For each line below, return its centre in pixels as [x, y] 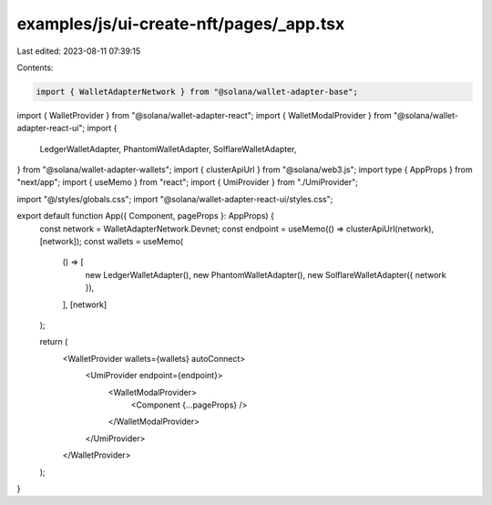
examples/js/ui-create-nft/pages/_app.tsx [181, 24]
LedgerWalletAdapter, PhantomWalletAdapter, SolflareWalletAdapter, [168, 149]
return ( [54, 342]
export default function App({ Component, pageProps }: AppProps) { [146, 216]
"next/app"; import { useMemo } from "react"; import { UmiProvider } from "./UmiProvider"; [188, 182]
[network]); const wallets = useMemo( [112, 242]
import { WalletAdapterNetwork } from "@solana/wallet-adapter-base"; [197, 92]
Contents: [35, 67]
